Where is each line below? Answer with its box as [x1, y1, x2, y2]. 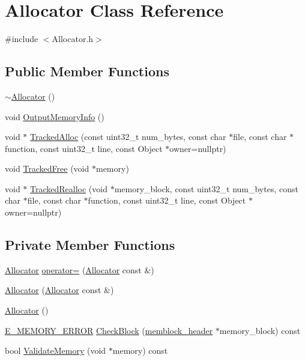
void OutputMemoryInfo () [5, 110, 104, 123]
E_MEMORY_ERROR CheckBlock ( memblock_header [5, 324, 213, 336]
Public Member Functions [5, 62, 169, 80]
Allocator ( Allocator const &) [5, 284, 114, 296]
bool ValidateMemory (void [5, 344, 106, 357]
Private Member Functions [5, 235, 175, 254]
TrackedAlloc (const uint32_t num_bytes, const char [30, 130, 226, 143]
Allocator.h [52, 32, 94, 45]
